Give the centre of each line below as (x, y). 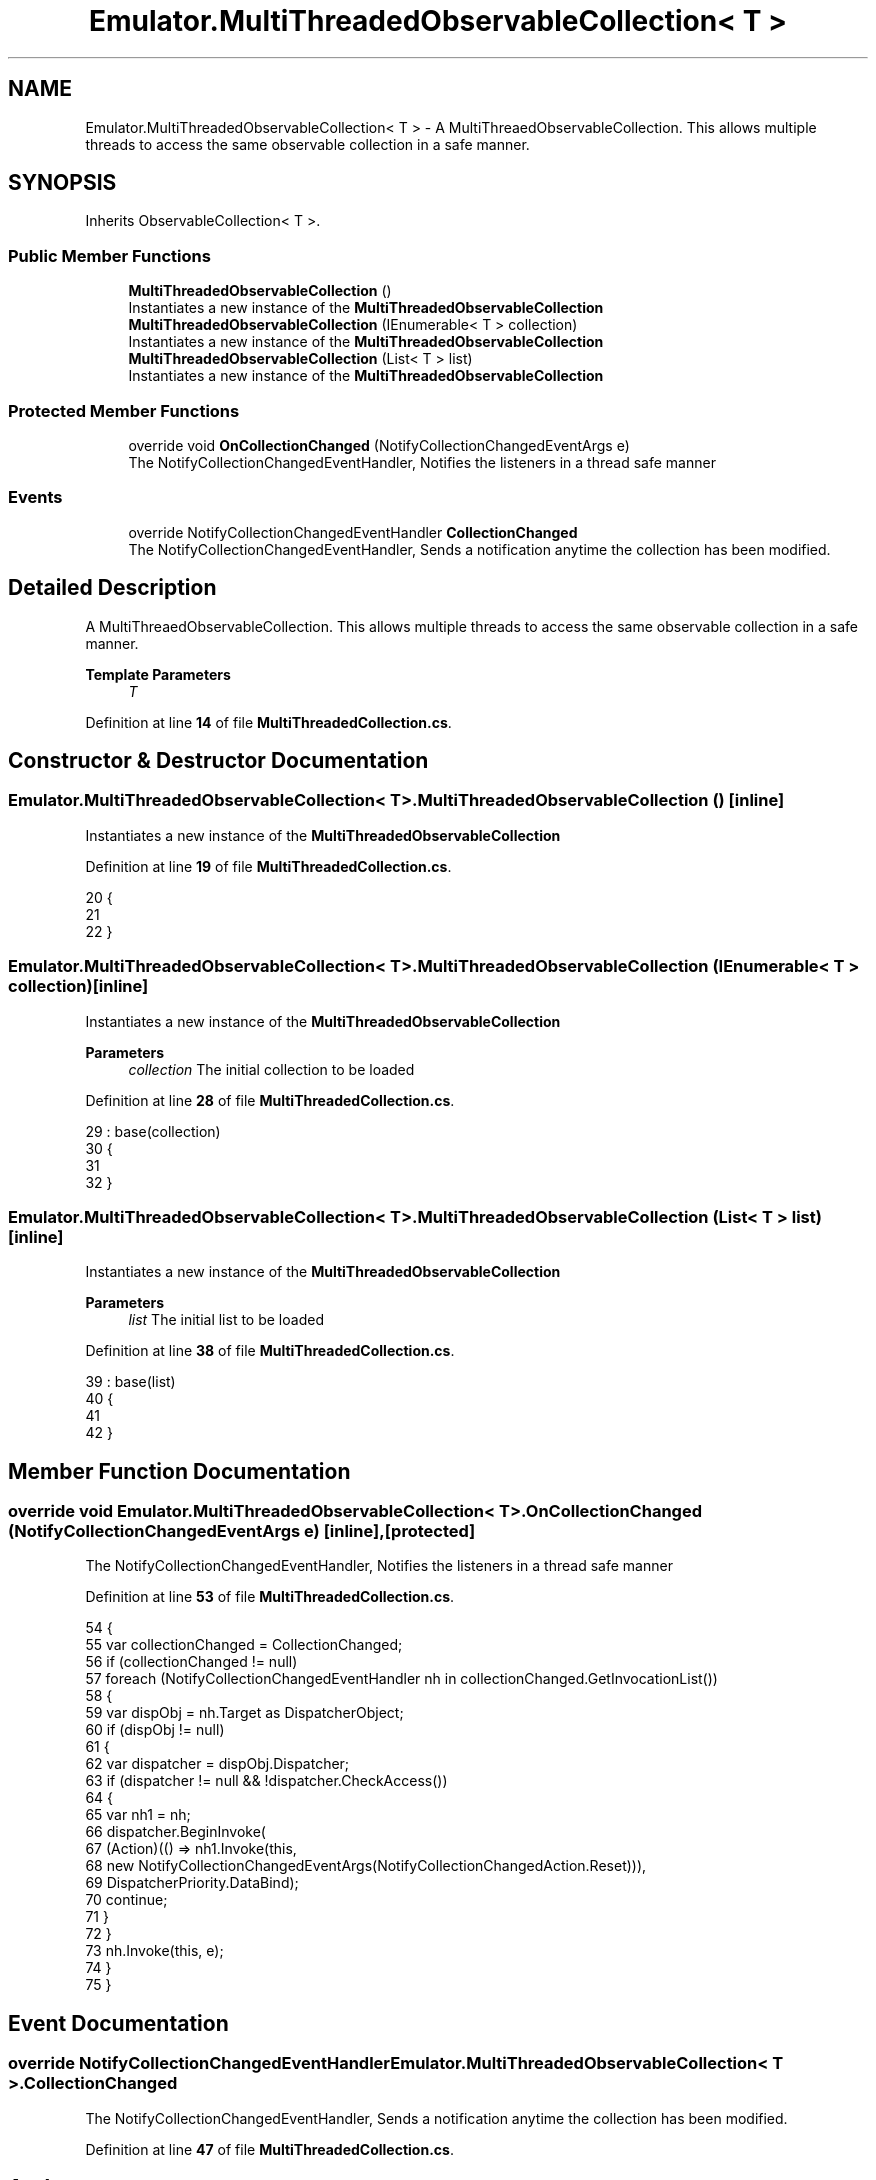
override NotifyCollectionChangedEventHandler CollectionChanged (353, 532)
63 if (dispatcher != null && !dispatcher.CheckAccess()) (266, 1781)
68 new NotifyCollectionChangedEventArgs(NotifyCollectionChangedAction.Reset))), (366, 1866)
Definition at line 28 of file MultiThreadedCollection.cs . (270, 1100)
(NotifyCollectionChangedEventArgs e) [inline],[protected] (242, 1531)
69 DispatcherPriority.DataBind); (192, 1883)
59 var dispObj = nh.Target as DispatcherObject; (244, 1713)
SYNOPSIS (62, 183)
